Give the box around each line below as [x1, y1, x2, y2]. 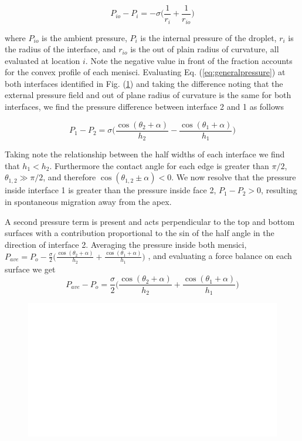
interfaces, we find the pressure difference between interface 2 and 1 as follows [5, 100, 284, 113]
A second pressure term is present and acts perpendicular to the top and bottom [5, 215, 295, 227]
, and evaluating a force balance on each [148, 250, 292, 262]
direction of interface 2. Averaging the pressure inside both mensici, [5, 238, 247, 250]
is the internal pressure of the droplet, [140, 31, 277, 43]
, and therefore [43, 171, 96, 183]
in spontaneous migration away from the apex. [5, 195, 172, 207]
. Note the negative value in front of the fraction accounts [85, 54, 293, 66]
